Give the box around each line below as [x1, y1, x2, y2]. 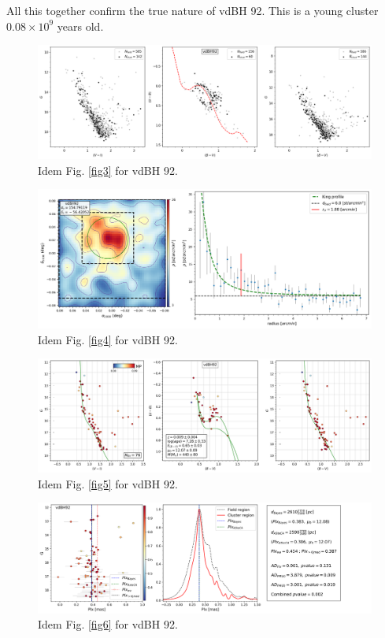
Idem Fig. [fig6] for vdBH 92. [38, 616, 178, 632]
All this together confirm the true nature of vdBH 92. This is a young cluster [6, 2, 379, 18]
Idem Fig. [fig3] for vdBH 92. [38, 161, 178, 178]
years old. [57, 17, 104, 34]
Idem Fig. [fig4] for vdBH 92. [38, 331, 178, 347]
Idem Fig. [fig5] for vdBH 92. [38, 475, 178, 491]
